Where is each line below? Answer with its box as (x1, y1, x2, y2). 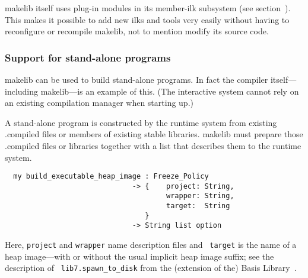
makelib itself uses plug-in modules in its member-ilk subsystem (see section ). (5, 2, 291, 14)
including (5, 85, 39, 97)
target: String (166, 202, 230, 211)
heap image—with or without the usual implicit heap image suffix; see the (5, 250, 274, 262)
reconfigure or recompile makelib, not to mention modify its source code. (5, 25, 269, 37)
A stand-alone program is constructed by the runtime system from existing (5, 116, 277, 128)
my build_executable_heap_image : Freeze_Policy (13, 172, 209, 181)
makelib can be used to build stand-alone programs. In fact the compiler (5, 73, 268, 85)
